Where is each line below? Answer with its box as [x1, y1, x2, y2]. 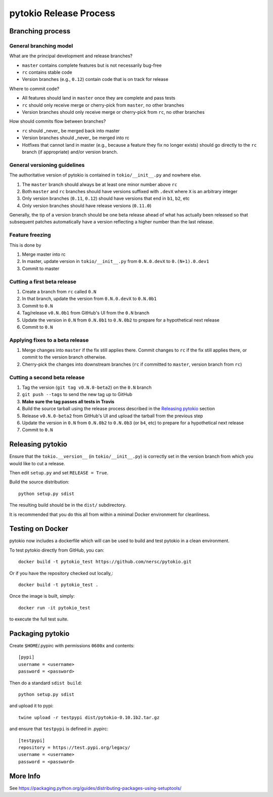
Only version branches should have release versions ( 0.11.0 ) [22, 202, 152, 208]
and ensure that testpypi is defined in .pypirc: [9, 726, 109, 732]
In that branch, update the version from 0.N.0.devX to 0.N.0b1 [22, 296, 157, 302]
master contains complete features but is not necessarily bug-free [22, 62, 162, 68]
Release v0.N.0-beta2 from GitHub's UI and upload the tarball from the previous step [22, 413, 203, 419]
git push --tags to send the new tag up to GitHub [22, 391, 132, 397]
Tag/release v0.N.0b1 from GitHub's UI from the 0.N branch [22, 310, 150, 316]
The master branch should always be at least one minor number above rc [22, 181, 177, 187]
